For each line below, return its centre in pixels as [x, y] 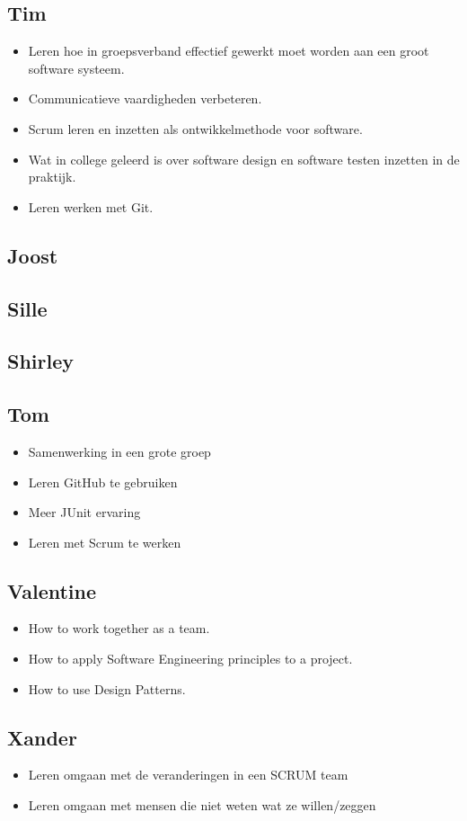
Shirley [41, 361]
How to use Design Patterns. [107, 688]
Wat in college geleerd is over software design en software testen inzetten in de [244, 159]
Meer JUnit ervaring [84, 512]
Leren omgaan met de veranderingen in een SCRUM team [188, 775]
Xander [42, 737]
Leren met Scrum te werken [105, 542]
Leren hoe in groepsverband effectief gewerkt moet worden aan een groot [229, 51]
